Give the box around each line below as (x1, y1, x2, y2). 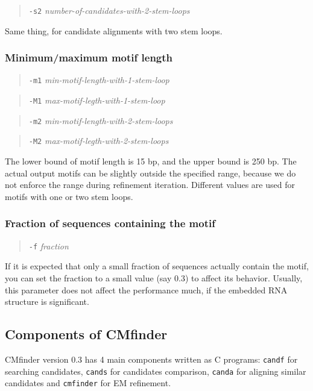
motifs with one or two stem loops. (5, 190, 133, 202)
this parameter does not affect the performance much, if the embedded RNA (5, 283, 288, 296)
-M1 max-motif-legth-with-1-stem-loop (28, 94, 165, 107)
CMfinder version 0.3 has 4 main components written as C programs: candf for (5, 352, 298, 365)
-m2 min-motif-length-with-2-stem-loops (28, 114, 173, 127)
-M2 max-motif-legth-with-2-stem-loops (28, 134, 169, 147)
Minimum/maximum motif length (5, 50, 173, 65)
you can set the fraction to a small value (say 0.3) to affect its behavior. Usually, (5, 271, 303, 284)
